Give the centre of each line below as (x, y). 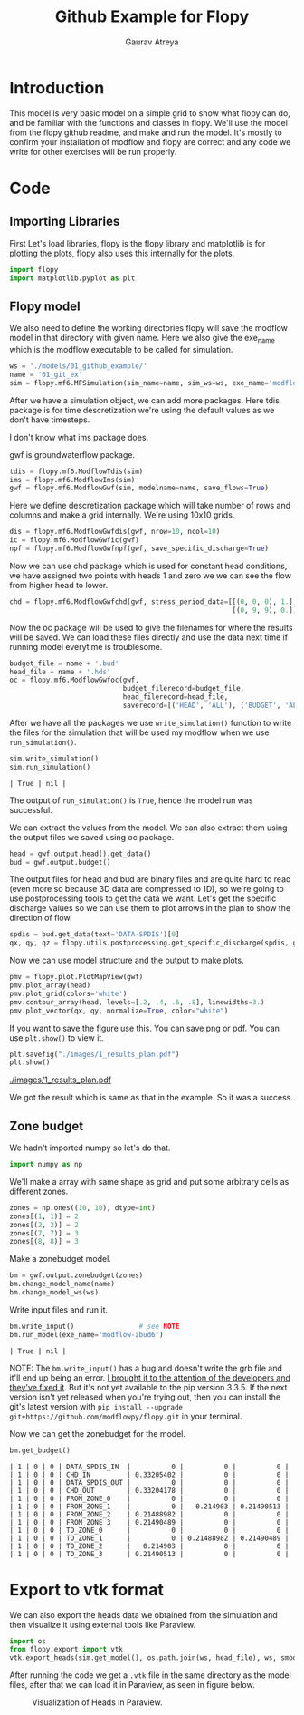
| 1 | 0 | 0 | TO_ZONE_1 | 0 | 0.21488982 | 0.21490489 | (149, 1538)
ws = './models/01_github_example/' (78, 366)
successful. (31, 809)
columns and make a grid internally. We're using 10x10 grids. (122, 515)
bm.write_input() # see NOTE (95, 1326)
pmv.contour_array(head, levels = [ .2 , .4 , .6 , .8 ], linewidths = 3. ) (137, 1002)
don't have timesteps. (50, 420)
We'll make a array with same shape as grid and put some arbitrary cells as (149, 1181)
